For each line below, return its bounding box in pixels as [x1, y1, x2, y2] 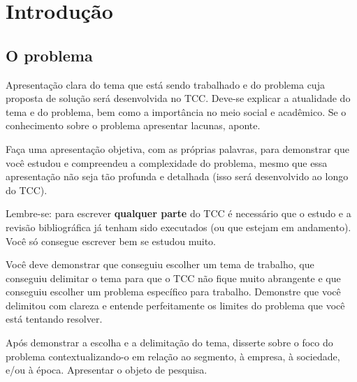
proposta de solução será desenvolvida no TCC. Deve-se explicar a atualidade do [6, 91, 351, 105]
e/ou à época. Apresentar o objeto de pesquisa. [6, 362, 207, 377]
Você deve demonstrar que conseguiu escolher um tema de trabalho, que [6, 257, 314, 272]
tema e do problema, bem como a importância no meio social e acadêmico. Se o [6, 104, 347, 119]
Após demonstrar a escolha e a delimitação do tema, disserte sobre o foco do [6, 335, 333, 350]
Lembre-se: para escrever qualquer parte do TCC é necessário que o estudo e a [6, 206, 351, 221]
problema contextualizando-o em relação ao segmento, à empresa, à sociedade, [6, 348, 340, 363]
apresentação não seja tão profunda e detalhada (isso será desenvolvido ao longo [6, 169, 349, 184]
